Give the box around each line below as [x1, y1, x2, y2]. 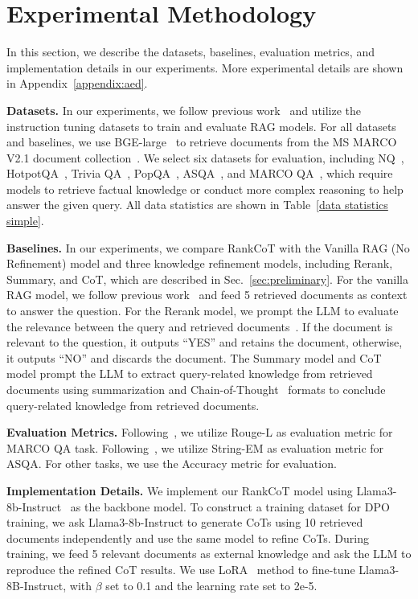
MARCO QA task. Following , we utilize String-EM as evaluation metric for [6, 439, 384, 456]
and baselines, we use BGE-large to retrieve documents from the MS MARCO [6, 133, 397, 150]
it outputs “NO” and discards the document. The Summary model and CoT [6, 349, 382, 366]
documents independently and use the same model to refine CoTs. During [6, 529, 369, 546]
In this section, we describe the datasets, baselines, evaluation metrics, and [6, 43, 375, 60]
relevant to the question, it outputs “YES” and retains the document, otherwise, [6, 334, 403, 351]
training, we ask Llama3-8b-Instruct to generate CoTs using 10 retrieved [6, 514, 363, 531]
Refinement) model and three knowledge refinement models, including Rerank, [6, 255, 393, 272]
